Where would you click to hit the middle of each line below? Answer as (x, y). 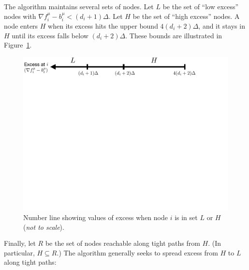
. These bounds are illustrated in (174, 35)
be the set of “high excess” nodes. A (186, 16)
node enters (21, 26)
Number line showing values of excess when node (95, 217)
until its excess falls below (50, 35)
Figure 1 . (18, 45)
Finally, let (20, 243)
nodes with (20, 16)
